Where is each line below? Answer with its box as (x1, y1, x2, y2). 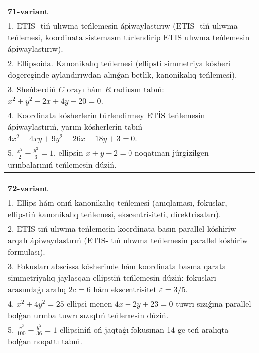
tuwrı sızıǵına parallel (175, 297, 251, 309)
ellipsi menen (67, 297, 112, 309)
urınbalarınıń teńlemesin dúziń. (8, 158, 117, 170)
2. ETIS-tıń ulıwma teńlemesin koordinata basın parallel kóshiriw (8, 222, 236, 234)
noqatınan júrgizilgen (134, 147, 209, 158)
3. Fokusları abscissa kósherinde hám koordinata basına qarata (8, 260, 226, 272)
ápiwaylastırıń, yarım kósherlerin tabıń (8, 121, 143, 132)
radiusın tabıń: (113, 83, 164, 95)
